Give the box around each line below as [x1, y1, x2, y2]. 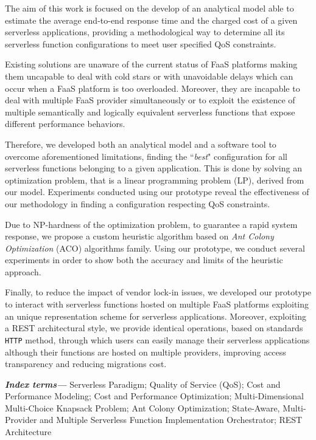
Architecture [5, 425, 52, 438]
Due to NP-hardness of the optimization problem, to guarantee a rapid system [5, 218, 298, 230]
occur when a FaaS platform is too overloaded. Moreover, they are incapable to [5, 81, 300, 94]
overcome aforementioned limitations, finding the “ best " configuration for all [5, 150, 288, 162]
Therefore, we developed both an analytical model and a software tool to [5, 137, 276, 150]
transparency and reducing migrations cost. [5, 357, 167, 370]
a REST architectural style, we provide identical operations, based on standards [5, 321, 303, 334]
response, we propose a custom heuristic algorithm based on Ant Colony [5, 230, 274, 242]
